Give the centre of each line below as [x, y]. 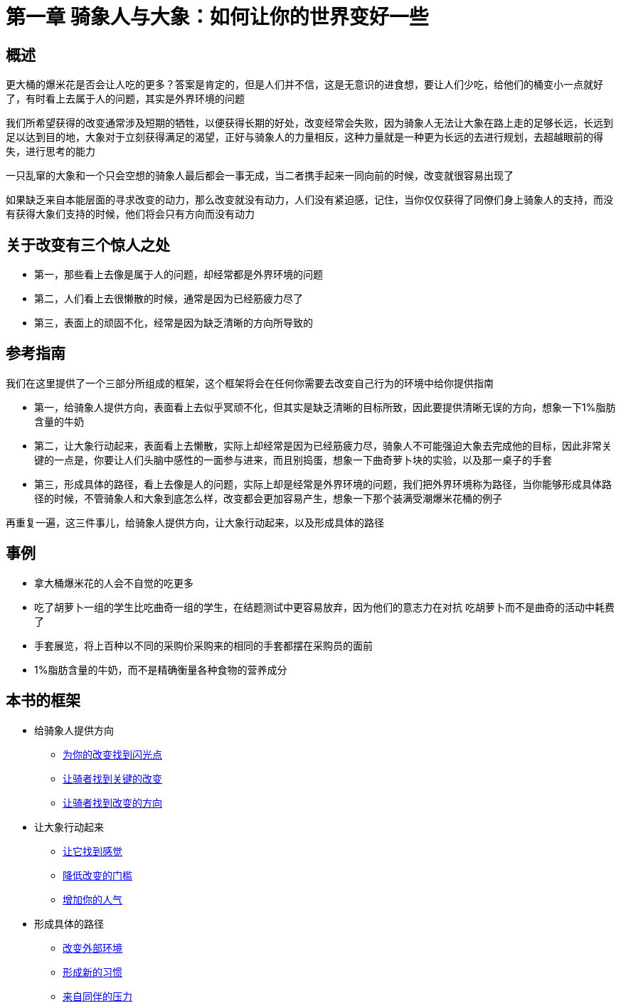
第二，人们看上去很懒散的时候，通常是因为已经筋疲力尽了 [169, 299]
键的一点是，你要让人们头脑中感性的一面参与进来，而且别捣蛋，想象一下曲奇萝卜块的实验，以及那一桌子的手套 [293, 460]
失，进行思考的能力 [51, 152]
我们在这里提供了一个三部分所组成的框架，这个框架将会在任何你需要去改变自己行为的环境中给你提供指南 [250, 383]
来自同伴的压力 [97, 996]
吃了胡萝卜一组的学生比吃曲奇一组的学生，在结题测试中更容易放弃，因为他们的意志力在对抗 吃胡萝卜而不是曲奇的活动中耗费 [324, 607]
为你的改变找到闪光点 [112, 754]
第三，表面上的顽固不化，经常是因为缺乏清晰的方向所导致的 [174, 323]
